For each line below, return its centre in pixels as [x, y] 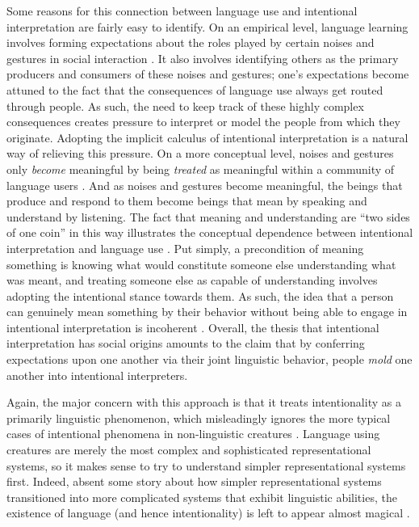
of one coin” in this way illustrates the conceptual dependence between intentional [210, 232]
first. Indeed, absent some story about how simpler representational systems [194, 481]
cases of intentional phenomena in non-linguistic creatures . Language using [193, 434]
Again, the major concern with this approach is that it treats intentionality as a [204, 402]
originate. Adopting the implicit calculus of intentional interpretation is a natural [207, 137]
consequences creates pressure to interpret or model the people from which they [203, 122]
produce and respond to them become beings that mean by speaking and [187, 201]
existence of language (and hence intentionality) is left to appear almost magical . [208, 513]
